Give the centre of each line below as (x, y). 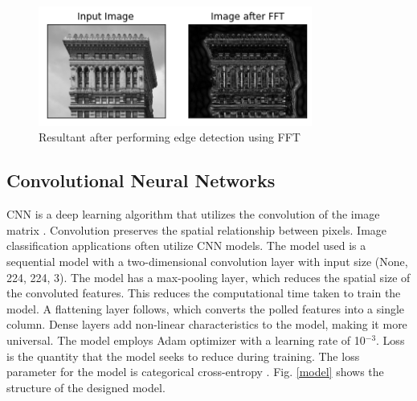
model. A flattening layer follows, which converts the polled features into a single (206, 308)
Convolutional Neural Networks (141, 180)
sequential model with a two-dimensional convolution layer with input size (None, (207, 261)
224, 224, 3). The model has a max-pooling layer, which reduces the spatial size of (208, 277)
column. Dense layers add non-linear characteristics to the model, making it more (207, 324)
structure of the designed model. (86, 387)
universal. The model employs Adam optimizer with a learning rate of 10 (186, 340)
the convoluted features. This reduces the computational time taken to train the (204, 293)
